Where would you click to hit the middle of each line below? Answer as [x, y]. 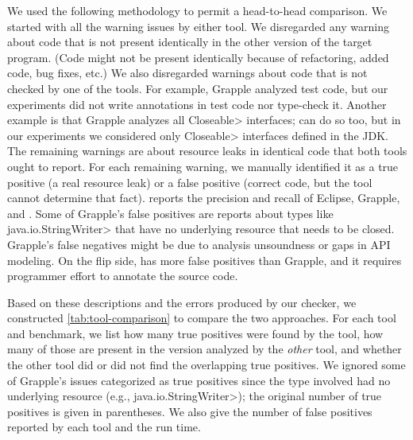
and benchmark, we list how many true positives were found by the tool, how [195, 333]
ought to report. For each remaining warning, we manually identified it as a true [203, 166]
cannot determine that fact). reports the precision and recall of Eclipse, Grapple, [204, 198]
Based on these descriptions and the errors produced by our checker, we [182, 302]
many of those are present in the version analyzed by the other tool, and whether [205, 349]
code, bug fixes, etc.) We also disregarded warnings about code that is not [187, 73]
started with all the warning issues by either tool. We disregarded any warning [198, 26]
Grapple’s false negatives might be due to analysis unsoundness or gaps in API [199, 244]
